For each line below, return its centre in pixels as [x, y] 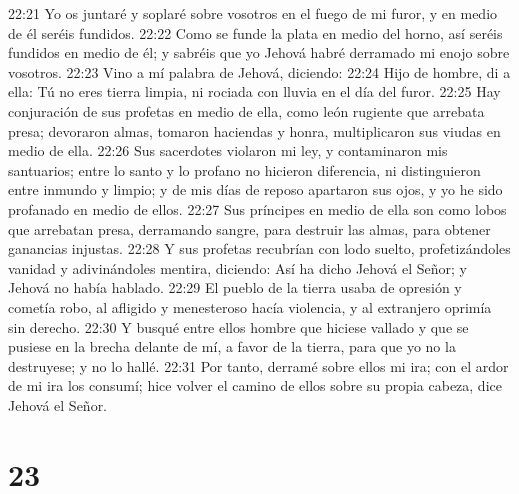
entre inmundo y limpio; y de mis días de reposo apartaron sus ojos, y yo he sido [255, 189]
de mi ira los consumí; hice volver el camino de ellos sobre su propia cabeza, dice [255, 385]
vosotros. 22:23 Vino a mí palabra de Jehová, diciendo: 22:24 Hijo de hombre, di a [259, 71]
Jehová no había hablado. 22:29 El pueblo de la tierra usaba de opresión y [235, 287]
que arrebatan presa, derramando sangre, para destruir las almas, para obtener [249, 228]
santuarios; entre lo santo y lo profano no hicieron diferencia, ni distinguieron [244, 169]
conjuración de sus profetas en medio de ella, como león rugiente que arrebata [246, 110]
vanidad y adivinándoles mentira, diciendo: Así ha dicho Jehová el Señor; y [237, 267]
